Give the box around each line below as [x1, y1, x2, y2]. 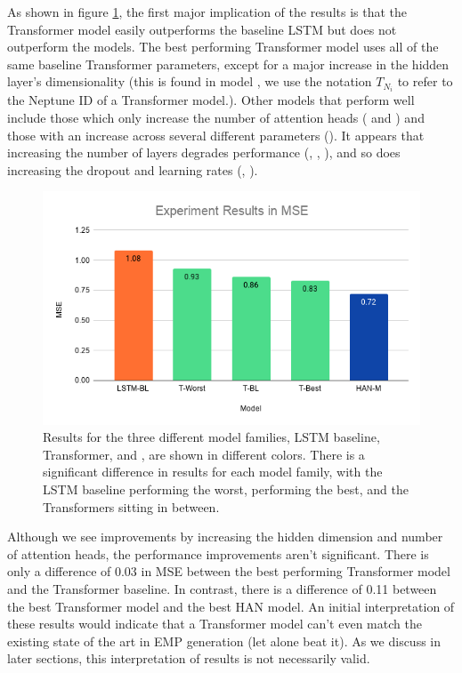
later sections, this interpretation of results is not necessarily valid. [7, 649, 370, 668]
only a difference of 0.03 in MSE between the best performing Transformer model [7, 562, 450, 581]
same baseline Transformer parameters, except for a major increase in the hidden [7, 54, 450, 73]
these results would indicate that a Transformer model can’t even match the [7, 614, 422, 633]
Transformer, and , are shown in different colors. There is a [43, 445, 365, 463]
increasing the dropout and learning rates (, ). [7, 160, 258, 179]
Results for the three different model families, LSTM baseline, [43, 428, 380, 446]
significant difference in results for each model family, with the [43, 462, 383, 481]
